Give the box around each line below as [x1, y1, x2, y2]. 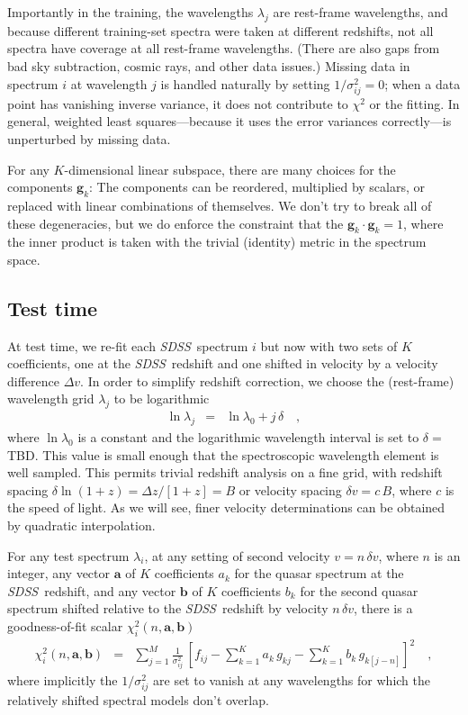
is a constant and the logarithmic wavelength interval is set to [77, 428, 419, 447]
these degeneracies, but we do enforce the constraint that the [7, 213, 344, 232]
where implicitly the [7, 671, 118, 690]
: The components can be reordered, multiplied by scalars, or [89, 177, 426, 196]
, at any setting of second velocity [144, 546, 330, 565]
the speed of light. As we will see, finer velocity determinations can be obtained [7, 498, 445, 517]
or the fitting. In [369, 94, 460, 113]
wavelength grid [7, 389, 94, 408]
